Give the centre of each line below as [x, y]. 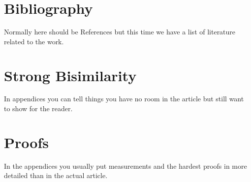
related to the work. [34, 41]
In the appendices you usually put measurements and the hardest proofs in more [125, 166]
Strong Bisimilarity [70, 75]
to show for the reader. [38, 108]
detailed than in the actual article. [56, 175]
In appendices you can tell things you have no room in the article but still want [124, 99]
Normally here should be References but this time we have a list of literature [120, 32]
